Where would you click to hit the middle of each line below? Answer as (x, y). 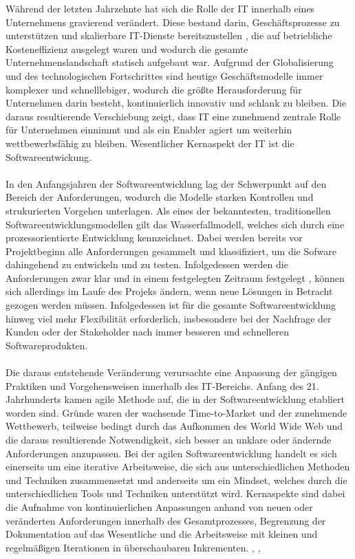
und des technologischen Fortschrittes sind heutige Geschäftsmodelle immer (164, 75)
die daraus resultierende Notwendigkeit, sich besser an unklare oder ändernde (169, 439)
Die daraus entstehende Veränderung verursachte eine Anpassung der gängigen (171, 372)
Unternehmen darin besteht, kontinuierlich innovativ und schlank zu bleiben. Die (176, 103)
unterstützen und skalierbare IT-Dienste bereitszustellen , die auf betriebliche (169, 35)
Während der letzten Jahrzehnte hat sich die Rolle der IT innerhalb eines (160, 8)
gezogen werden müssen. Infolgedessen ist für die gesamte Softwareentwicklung (171, 305)
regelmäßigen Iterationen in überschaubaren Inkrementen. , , (133, 547)
